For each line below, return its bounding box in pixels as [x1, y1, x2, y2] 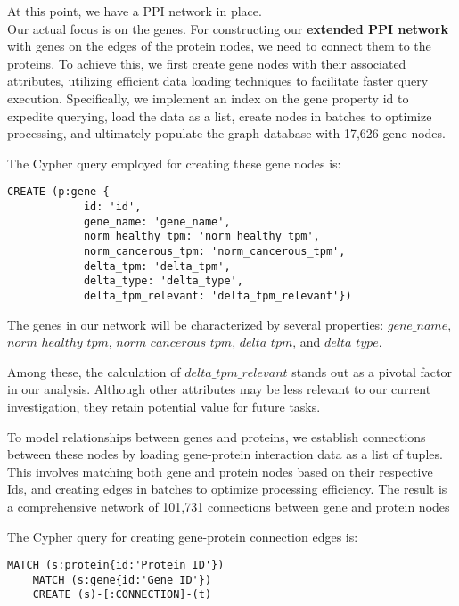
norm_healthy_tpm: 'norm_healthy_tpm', [83, 230, 320, 243]
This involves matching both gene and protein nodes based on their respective [7, 462, 433, 480]
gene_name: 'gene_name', [83, 215, 231, 228]
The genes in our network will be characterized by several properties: [7, 315, 384, 333]
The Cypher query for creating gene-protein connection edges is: [7, 527, 358, 545]
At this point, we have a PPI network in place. [7, 2, 262, 20]
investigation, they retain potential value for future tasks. [7, 397, 321, 415]
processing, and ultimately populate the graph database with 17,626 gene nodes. [7, 124, 446, 143]
